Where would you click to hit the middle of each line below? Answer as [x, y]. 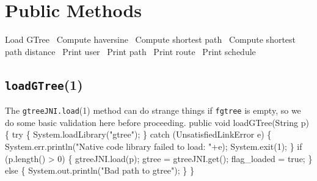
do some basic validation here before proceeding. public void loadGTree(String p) [157, 122]
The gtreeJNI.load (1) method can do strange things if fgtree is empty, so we [153, 110]
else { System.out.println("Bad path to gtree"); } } [100, 170]
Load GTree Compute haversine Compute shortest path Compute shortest [151, 39]
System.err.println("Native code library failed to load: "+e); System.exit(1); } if [154, 146]
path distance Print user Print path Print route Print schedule [130, 51]
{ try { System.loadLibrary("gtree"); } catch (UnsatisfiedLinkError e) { [138, 134]
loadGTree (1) [44, 84]
